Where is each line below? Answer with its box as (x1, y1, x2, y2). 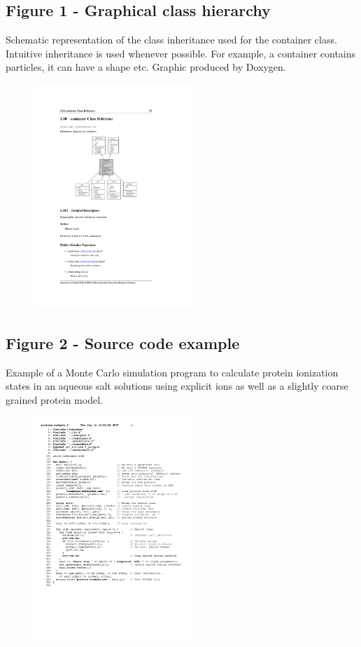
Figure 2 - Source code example (6, 332, 240, 353)
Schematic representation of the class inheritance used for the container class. (6, 32, 337, 47)
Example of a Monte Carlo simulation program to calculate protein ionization (6, 365, 339, 379)
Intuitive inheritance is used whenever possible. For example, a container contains (6, 46, 356, 60)
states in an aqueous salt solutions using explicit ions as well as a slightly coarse (6, 379, 348, 393)
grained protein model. (6, 392, 103, 407)
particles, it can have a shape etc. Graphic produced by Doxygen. (6, 60, 286, 74)
